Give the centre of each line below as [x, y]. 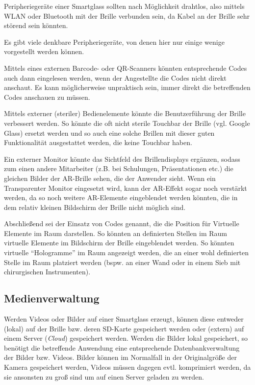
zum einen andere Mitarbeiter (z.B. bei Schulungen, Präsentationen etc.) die [119, 168]
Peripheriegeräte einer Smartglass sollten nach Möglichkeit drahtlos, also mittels [124, 6]
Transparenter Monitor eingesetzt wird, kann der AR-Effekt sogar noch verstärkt [126, 188]
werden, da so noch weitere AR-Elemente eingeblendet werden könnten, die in [121, 197]
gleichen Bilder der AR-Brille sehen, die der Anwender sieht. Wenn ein [110, 178]
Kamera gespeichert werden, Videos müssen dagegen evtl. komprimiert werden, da [127, 367]
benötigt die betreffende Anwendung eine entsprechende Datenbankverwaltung [122, 347]
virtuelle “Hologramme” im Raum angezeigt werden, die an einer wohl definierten [126, 252]
